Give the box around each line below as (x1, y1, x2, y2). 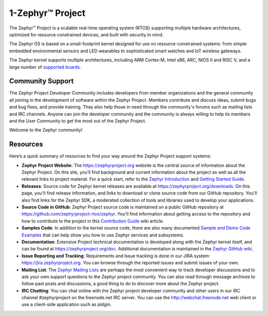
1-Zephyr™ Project (9, 7, 85, 18)
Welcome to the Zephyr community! (9, 127, 83, 133)
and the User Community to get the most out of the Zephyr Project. (9, 117, 146, 124)
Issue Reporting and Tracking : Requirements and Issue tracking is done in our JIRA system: (21, 253, 210, 259)
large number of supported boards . (9, 64, 81, 70)
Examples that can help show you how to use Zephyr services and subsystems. (21, 232, 185, 238)
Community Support (9, 77, 74, 86)
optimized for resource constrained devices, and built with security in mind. (9, 31, 164, 37)
